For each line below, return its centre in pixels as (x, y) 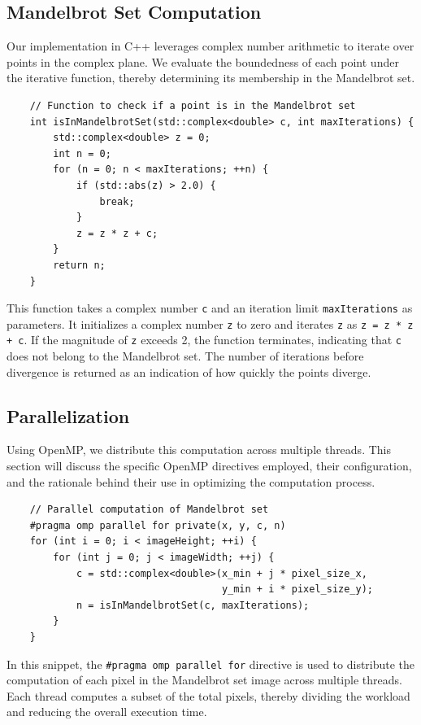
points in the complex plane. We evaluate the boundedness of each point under (203, 61)
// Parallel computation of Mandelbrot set (149, 510)
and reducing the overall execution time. (107, 712)
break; (117, 201)
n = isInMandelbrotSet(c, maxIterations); (193, 605)
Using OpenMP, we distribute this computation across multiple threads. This (199, 450)
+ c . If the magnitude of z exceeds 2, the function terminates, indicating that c (204, 340)
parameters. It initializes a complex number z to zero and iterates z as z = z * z (210, 323)
